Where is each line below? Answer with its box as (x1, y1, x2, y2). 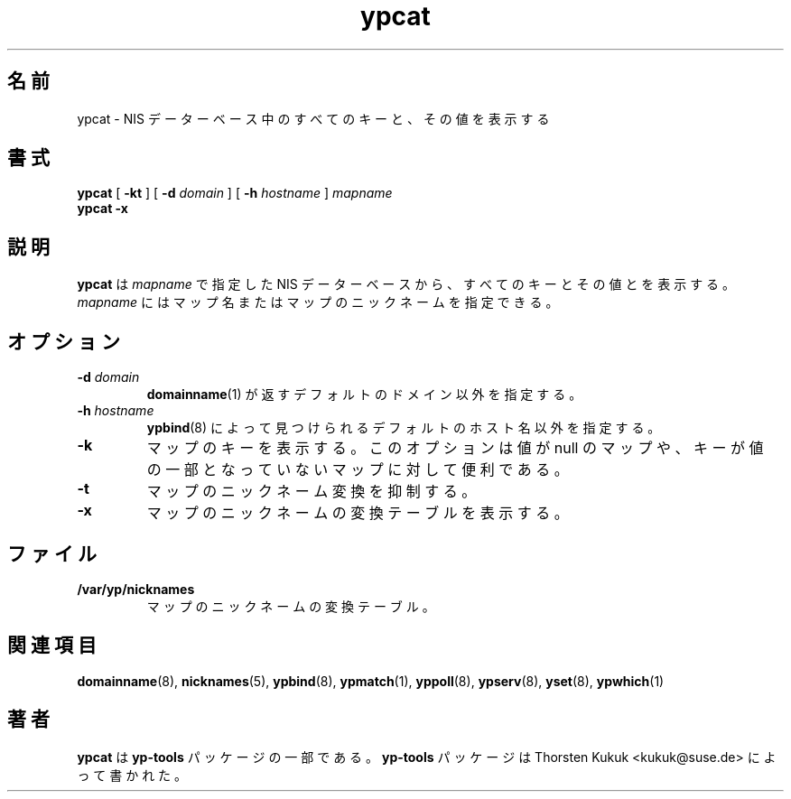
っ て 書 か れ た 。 (77, 766, 188, 783)
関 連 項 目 (7, 634, 97, 657)
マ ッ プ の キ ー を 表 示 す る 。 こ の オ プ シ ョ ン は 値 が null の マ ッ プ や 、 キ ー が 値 (146, 439, 764, 458)
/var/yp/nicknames (77, 581, 195, 597)
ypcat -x (77, 200, 128, 217)
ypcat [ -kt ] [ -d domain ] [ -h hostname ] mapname (77, 185, 393, 201)
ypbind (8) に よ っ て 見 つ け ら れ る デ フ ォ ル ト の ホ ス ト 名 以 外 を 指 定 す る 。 (146, 420, 661, 436)
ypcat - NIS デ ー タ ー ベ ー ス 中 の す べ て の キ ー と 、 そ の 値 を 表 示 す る (77, 110, 550, 126)
